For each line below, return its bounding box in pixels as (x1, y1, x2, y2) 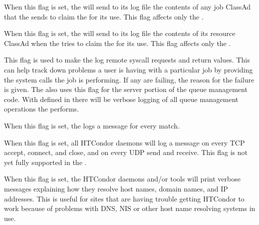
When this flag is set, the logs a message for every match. (4, 120, 180, 130)
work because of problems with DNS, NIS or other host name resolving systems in (4, 203, 256, 213)
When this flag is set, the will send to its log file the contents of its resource (4, 28, 236, 38)
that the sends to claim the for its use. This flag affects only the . (4, 11, 204, 21)
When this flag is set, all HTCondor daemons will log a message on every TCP (4, 137, 245, 147)
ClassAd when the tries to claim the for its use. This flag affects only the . (4, 37, 231, 48)
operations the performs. (4, 103, 79, 114)
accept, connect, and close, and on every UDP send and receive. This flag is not (4, 147, 248, 157)
